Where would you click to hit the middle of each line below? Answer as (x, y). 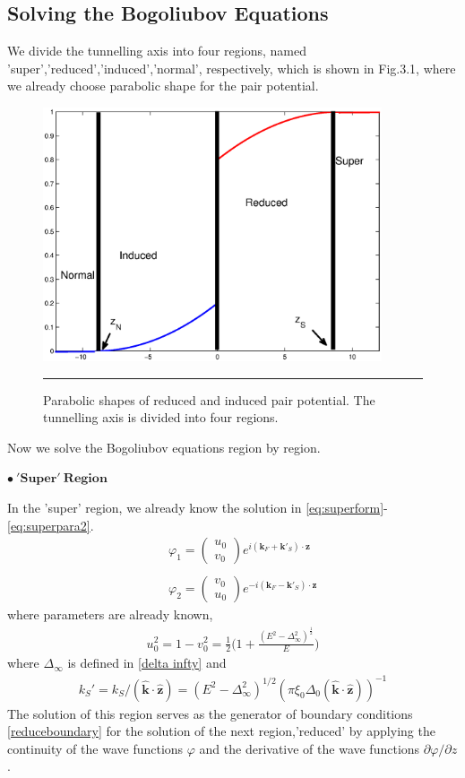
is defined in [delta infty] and (147, 663)
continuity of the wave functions (95, 748)
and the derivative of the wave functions (310, 748)
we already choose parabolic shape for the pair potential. (163, 86)
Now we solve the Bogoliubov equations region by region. (164, 447)
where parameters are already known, (110, 614)
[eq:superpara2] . (51, 525)
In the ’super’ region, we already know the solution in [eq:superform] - (198, 508)
